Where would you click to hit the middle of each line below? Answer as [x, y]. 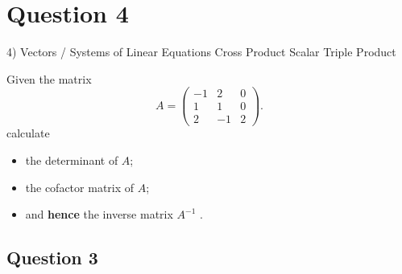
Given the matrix [49, 78]
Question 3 [52, 258]
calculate [28, 133]
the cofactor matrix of [80, 187]
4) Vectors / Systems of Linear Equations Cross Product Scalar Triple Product [201, 52]
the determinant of [72, 160]
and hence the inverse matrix [99, 214]
